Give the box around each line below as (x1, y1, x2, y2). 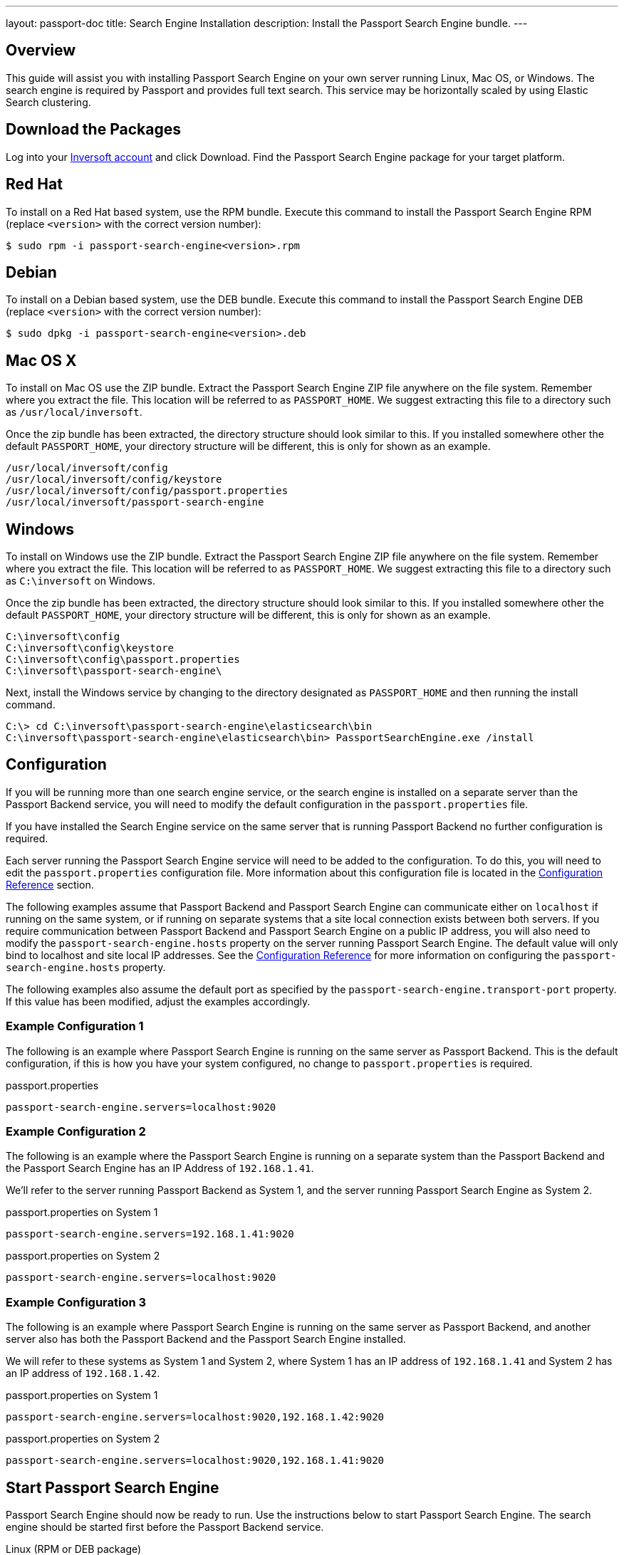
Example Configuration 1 (6, 1019, 144, 1034)
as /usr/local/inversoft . (6, 406, 142, 419)
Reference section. (6, 878, 94, 891)
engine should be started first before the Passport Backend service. (6, 1521, 324, 1533)
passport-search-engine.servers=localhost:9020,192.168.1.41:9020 (6, 1455, 385, 1467)
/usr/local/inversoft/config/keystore (6, 473, 222, 486)
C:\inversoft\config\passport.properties (6, 654, 240, 666)
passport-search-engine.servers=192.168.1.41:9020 (6, 1228, 294, 1240)
